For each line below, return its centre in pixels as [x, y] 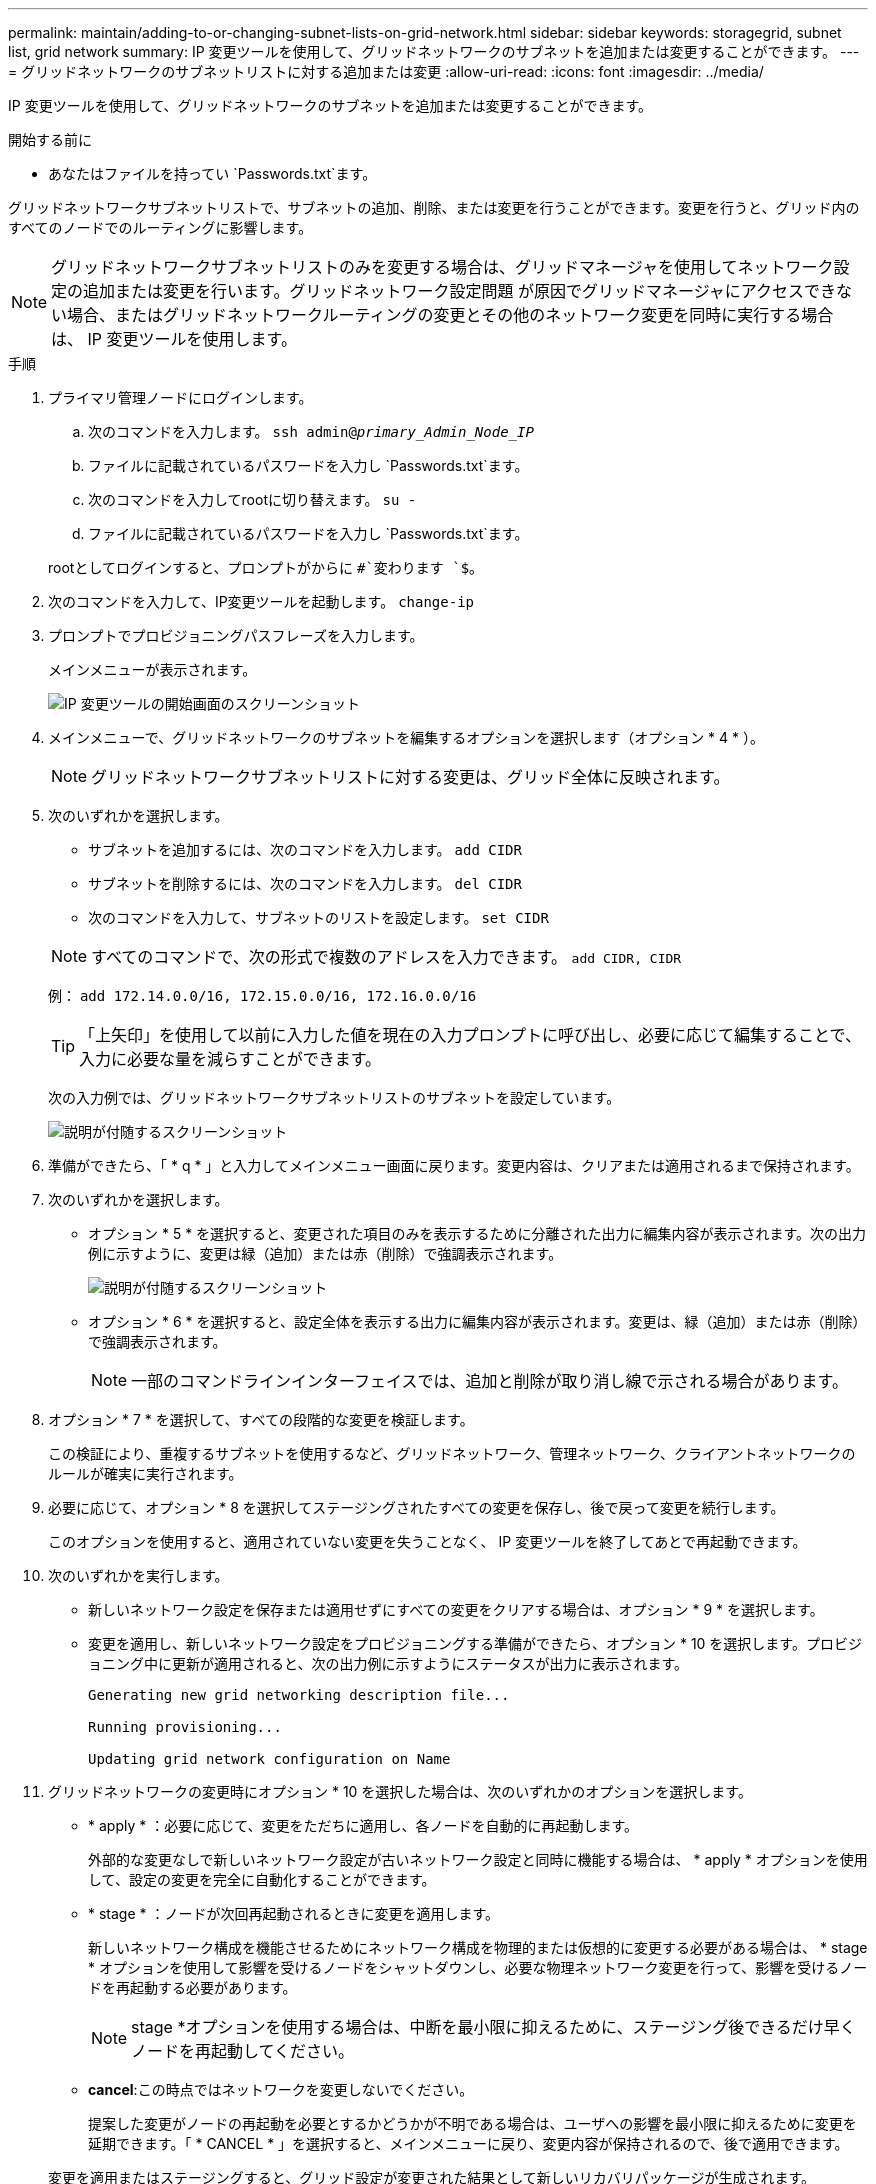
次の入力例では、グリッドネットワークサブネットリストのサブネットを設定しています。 [334, 1097]
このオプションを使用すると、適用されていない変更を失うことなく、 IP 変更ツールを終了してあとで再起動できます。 [427, 1541]
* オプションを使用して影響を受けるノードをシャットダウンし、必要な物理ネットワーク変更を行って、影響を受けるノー [478, 1967]
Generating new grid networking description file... [299, 1695]
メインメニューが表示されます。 [152, 669]
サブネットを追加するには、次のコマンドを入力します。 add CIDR [305, 849]
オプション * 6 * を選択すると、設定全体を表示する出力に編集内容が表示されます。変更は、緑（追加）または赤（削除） [477, 1321]
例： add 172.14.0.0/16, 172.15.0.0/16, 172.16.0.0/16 [262, 995]
